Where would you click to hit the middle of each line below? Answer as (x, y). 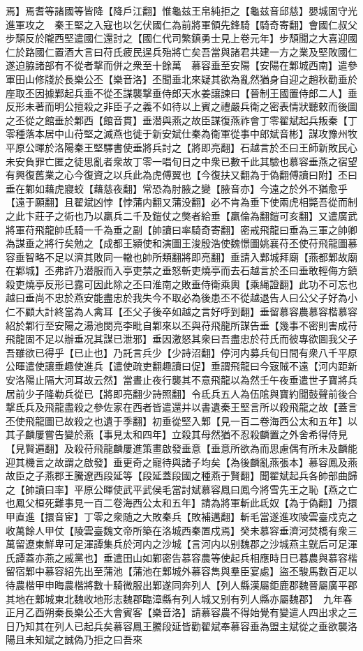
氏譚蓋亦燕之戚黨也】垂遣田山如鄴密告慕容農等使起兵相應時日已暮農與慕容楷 (181, 557)
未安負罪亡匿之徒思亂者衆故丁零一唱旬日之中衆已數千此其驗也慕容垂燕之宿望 (181, 161)
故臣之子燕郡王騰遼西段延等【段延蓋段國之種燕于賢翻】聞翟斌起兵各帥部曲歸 (181, 476)
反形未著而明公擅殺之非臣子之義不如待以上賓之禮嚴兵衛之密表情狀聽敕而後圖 (181, 106)
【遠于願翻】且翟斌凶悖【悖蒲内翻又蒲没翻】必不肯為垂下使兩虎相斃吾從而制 (181, 202)
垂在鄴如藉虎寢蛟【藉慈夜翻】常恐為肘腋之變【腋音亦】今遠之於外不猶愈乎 (177, 188)
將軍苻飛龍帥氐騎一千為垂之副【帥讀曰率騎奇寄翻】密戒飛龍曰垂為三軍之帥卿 (181, 229)
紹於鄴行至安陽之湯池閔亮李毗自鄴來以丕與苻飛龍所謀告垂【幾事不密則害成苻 (181, 325)
